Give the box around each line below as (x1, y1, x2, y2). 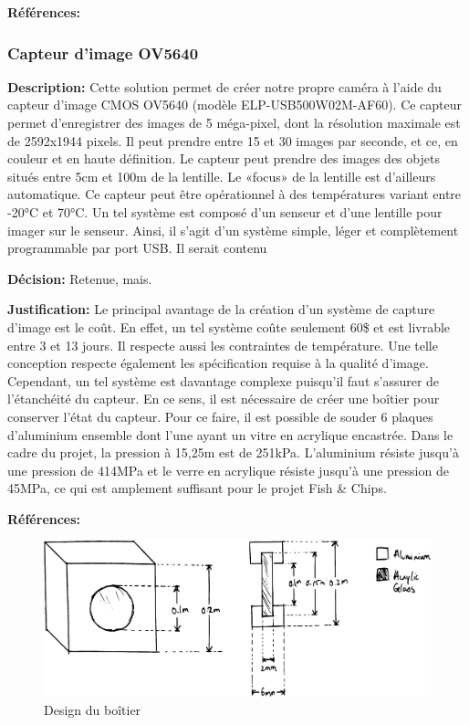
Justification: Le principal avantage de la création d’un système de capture (7, 299, 435, 319)
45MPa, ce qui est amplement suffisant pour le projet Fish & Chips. (7, 478, 387, 498)
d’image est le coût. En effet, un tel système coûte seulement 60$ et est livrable (7, 317, 451, 336)
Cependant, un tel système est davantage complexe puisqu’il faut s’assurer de (7, 371, 440, 390)
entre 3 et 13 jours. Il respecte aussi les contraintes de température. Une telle (7, 335, 438, 354)
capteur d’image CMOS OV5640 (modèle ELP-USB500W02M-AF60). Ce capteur (7, 95, 463, 114)
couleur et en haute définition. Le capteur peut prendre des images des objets (7, 149, 440, 168)
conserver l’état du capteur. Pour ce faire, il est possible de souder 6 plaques (7, 406, 433, 426)
